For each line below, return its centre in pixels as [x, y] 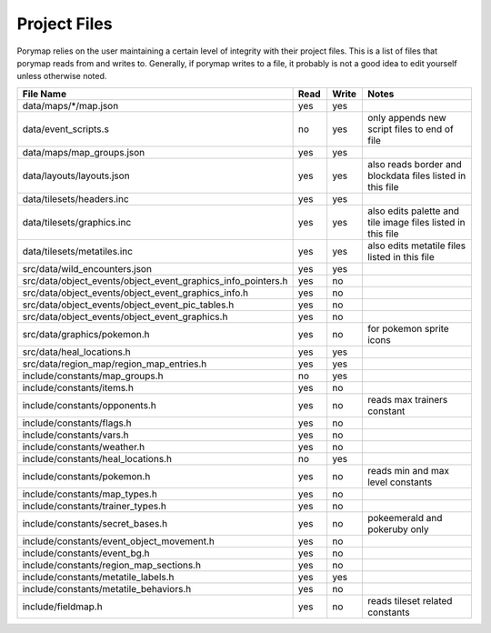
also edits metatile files [416, 246]
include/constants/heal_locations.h [97, 458]
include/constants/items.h [78, 387]
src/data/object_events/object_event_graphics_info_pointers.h [155, 280]
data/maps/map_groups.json [84, 152]
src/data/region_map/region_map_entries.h [115, 364]
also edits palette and [413, 211]
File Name [45, 94]
